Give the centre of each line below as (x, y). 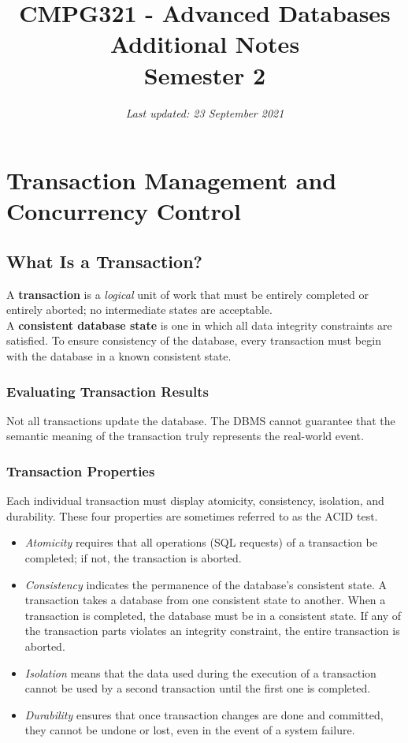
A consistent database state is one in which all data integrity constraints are (199, 325)
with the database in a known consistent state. (119, 356)
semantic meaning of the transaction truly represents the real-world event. (185, 436)
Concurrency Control (124, 211)
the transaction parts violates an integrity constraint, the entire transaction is (212, 631)
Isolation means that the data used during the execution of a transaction (200, 672)
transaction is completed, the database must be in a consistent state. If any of (213, 615)
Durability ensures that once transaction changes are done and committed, (204, 714)
